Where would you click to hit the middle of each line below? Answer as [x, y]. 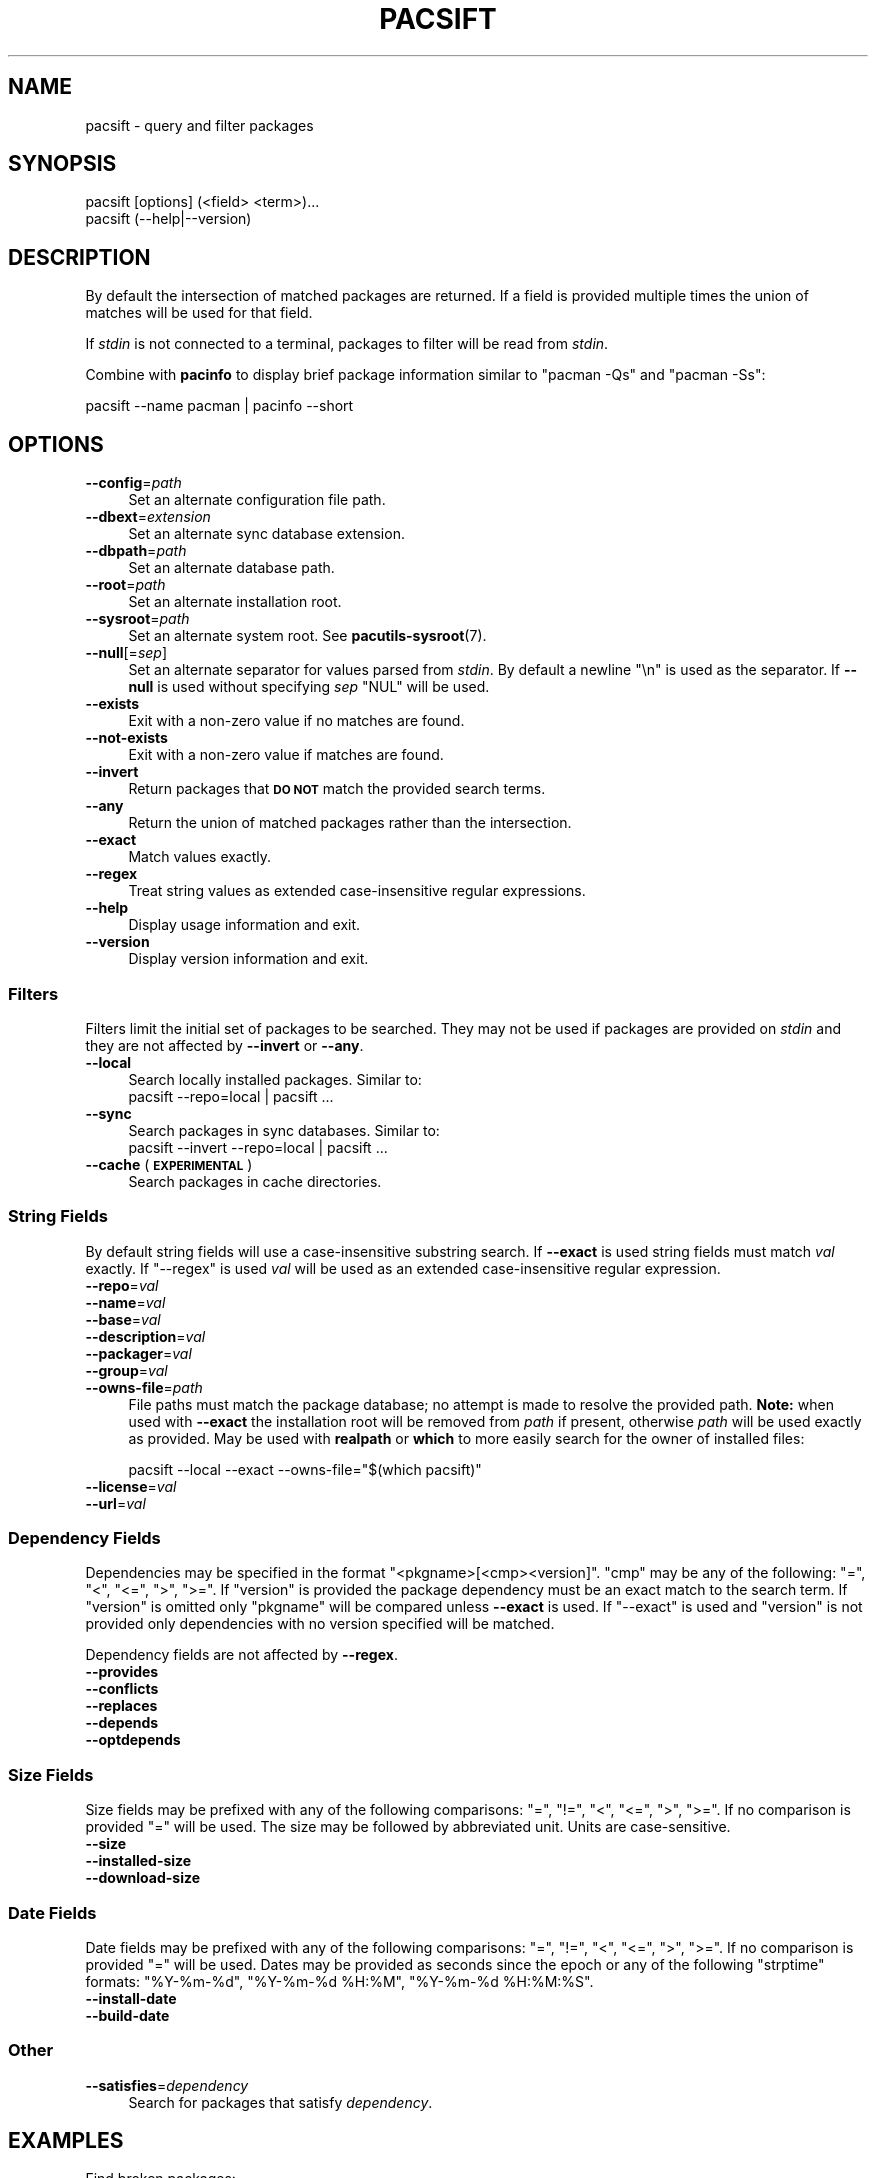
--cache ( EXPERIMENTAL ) [169, 1164]
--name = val [125, 1302]
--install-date [131, 1998]
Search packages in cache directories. [255, 1181]
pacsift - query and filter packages [199, 125]
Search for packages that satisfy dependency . [280, 2102]
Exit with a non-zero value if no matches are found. [296, 721]
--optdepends [133, 1740]
